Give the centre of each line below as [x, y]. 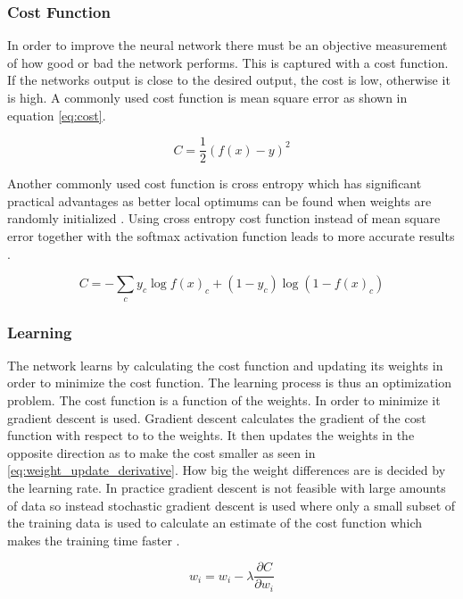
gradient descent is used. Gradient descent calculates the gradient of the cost [217, 417]
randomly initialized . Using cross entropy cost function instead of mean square [224, 218]
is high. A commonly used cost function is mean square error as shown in [207, 97]
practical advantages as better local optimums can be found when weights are [219, 200]
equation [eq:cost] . [57, 115]
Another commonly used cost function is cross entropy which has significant [215, 183]
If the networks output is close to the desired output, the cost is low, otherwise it [229, 80]
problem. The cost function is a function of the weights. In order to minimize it [224, 400]
